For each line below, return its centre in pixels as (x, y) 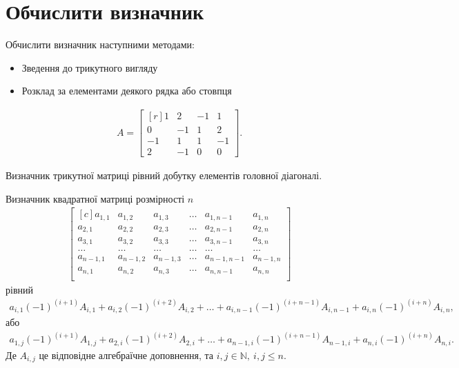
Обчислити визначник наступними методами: (100, 44)
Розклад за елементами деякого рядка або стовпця (127, 91)
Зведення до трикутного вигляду (90, 67)
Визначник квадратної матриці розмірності (95, 198)
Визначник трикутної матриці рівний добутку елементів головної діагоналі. (164, 175)
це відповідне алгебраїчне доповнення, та (126, 355)
